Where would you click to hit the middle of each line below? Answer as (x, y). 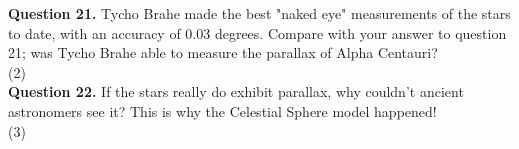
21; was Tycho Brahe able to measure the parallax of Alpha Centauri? (223, 52)
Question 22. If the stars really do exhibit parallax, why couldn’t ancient (236, 91)
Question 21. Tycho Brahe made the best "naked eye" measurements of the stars (259, 13)
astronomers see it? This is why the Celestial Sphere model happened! (222, 110)
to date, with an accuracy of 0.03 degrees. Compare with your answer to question (257, 32)
